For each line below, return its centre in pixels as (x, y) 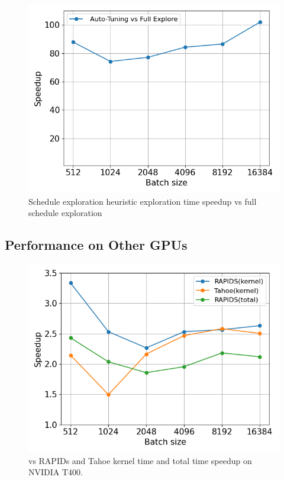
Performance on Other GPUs (96, 245)
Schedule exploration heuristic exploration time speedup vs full (143, 201)
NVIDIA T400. (56, 472)
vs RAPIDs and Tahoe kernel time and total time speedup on (140, 460)
